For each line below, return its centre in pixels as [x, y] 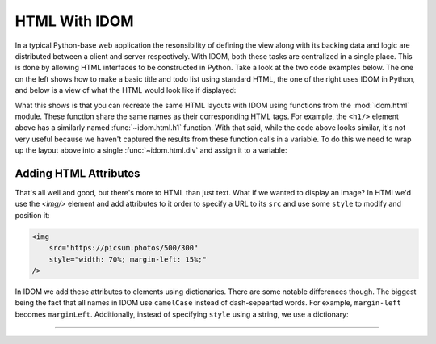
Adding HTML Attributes [78, 173]
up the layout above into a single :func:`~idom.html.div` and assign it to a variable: [151, 150]
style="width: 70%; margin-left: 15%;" [128, 259]
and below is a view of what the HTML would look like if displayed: [126, 90]
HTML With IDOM [74, 21]
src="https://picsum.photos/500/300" [124, 248]
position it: [32, 215]
